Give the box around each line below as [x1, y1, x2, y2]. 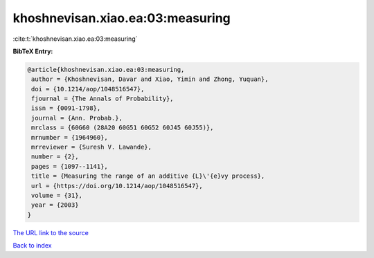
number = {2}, [31, 153, 79, 160]
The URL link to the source [12, 228, 89, 237]
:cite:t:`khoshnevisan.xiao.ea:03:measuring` [12, 35, 138, 43]
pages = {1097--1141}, [31, 163, 109, 170]
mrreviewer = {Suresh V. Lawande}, [31, 143, 152, 151]
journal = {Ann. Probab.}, [31, 114, 123, 122]
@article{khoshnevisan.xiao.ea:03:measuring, [27, 66, 185, 73]
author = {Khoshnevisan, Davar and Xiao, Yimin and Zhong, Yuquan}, [31, 75, 269, 83]
